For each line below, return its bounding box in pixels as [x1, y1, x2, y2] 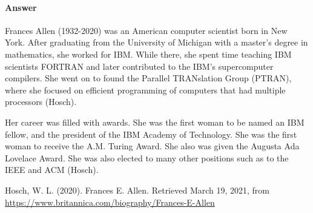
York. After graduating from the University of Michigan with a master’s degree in [5, 36, 308, 49]
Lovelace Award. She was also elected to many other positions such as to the [5, 151, 289, 164]
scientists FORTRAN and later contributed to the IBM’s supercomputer [5, 59, 274, 72]
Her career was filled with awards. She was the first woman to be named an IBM [5, 115, 305, 128]
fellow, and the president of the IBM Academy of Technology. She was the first [5, 127, 297, 140]
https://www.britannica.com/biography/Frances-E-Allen [5, 195, 215, 208]
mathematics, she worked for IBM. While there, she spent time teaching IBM [5, 47, 292, 60]
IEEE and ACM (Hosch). [5, 163, 99, 176]
